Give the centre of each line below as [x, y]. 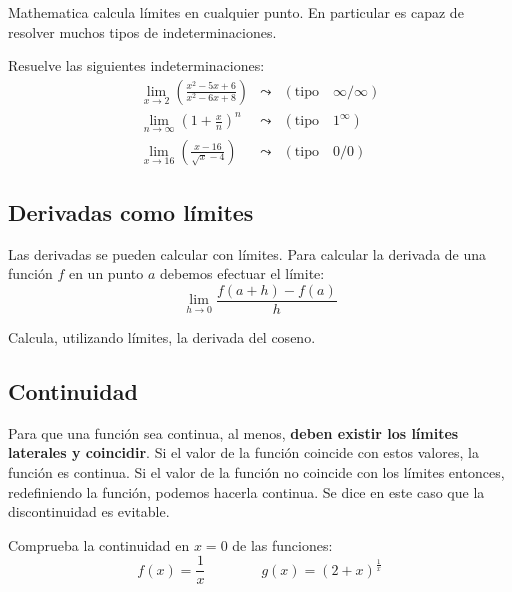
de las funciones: [282, 544]
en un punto [106, 273]
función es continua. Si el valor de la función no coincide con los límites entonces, [256, 472]
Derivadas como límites [131, 211]
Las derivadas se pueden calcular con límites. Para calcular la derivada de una [247, 253]
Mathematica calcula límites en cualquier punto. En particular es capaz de [236, 12]
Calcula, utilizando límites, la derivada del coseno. [162, 337]
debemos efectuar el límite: [242, 273]
